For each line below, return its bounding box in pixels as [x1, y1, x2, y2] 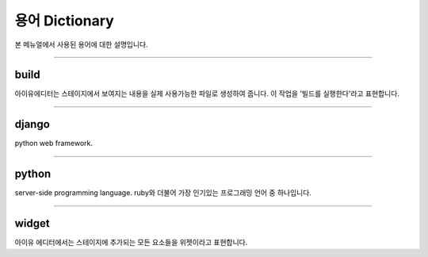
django [14, 117, 51, 131]
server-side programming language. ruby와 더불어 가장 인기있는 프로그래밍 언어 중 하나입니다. [14, 188, 312, 198]
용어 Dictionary [14, 12, 114, 29]
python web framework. [14, 139, 94, 148]
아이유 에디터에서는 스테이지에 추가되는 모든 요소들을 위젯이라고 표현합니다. [14, 238, 248, 247]
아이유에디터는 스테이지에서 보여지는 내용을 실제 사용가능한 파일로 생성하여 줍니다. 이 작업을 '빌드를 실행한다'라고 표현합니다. [14, 89, 400, 98]
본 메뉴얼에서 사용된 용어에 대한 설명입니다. [14, 40, 148, 49]
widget [14, 217, 51, 230]
